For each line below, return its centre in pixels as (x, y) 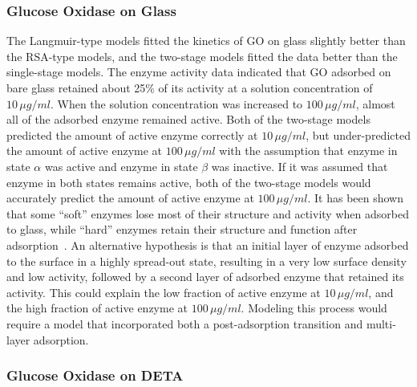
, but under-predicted (358, 134)
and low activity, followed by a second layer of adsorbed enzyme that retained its (205, 277)
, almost (375, 103)
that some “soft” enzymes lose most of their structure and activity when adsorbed (208, 213)
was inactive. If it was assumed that (300, 166)
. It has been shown (355, 198)
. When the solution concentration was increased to (176, 103)
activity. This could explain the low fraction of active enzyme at (164, 292)
